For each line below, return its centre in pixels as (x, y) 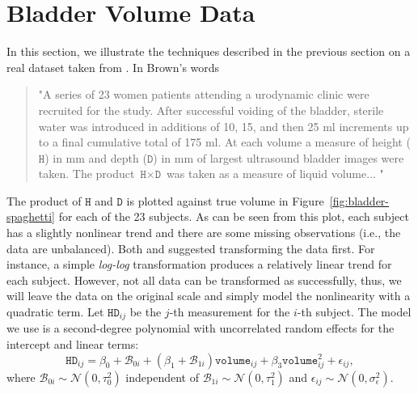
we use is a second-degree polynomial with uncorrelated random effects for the (201, 328)
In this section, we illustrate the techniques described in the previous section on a (209, 51)
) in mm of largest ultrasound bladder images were (279, 157)
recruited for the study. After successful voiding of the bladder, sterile (211, 110)
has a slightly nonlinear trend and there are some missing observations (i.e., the (204, 233)
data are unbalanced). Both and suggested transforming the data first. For (191, 248)
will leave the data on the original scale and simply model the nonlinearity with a (209, 296)
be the (146, 312)
